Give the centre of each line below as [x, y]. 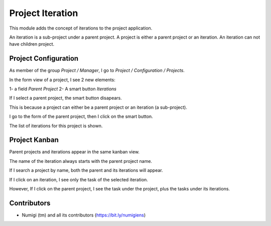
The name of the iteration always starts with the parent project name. [81, 161]
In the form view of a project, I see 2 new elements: [62, 80]
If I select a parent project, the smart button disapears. [66, 98]
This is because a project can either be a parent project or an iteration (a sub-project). [98, 107]
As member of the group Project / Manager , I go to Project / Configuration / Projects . [97, 71]
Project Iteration [44, 13]
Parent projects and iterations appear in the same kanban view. [75, 152]
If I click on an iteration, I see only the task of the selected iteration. [79, 179]
